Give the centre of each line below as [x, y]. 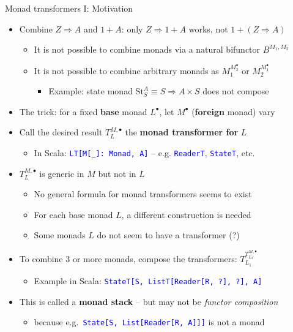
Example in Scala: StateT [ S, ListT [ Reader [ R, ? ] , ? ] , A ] [148, 280]
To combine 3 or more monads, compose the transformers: [128, 259]
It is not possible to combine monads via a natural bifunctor [147, 49]
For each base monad [73, 214]
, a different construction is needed [186, 214]
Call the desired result [61, 132]
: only [132, 28]
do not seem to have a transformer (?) [168, 235]
